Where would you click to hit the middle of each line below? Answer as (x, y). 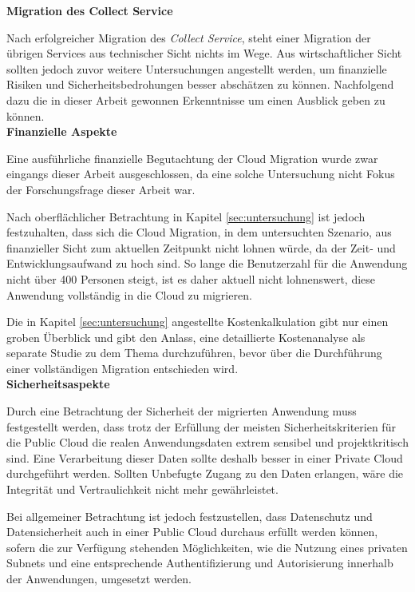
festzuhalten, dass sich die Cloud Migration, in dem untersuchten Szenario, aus (199, 232)
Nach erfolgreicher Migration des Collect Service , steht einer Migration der (189, 37)
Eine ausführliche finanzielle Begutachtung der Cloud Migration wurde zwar (192, 158)
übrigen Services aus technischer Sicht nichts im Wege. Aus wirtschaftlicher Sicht (204, 53)
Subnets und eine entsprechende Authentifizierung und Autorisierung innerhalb (200, 563)
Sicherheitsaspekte (58, 384)
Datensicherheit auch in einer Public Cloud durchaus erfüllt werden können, (192, 532)
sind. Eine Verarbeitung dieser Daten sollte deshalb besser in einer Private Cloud (205, 457)
